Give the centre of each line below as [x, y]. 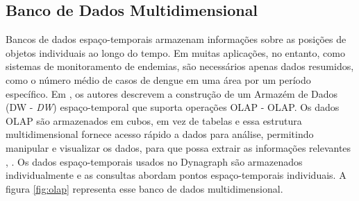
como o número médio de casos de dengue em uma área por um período [158, 79]
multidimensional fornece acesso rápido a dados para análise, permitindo [160, 134]
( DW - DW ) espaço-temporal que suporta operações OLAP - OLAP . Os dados [173, 107]
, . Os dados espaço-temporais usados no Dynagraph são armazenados [154, 161]
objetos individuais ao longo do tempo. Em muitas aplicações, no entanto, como [175, 52]
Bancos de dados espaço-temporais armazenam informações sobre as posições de [176, 39]
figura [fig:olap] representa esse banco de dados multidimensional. [144, 188]
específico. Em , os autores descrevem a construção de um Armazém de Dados [172, 93]
